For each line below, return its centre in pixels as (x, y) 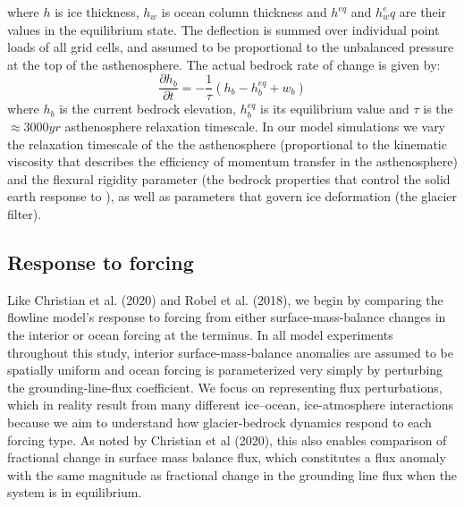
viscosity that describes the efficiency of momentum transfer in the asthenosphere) (232, 161)
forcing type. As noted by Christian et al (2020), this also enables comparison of (227, 439)
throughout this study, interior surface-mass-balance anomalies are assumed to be (230, 352)
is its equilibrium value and (335, 109)
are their (423, 12)
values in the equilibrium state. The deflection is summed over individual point (224, 29)
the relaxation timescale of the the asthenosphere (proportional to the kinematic (227, 144)
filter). (25, 214)
